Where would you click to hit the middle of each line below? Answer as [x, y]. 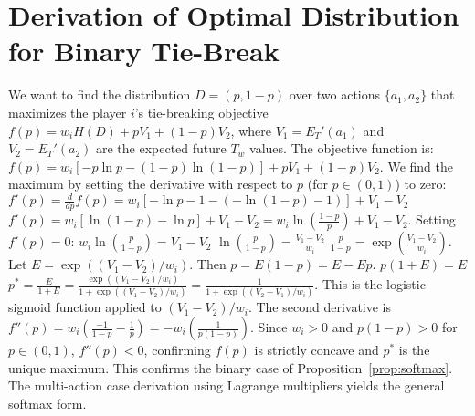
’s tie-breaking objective [201, 112]
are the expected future [161, 148]
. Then [208, 264]
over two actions [335, 94]
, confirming [177, 350]
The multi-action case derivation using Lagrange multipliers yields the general [227, 385]
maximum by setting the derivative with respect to [151, 184]
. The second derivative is [320, 307]
